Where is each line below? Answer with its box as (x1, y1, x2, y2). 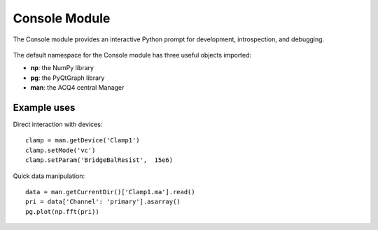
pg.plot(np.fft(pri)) (25, 208, 99, 215)
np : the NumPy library (30, 64, 94, 72)
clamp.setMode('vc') (25, 146, 96, 154)
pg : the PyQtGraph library (30, 74, 105, 82)
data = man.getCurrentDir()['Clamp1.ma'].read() (25, 188, 195, 196)
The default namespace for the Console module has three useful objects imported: (13, 50, 252, 59)
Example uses (13, 102, 76, 114)
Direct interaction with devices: (13, 120, 103, 129)
